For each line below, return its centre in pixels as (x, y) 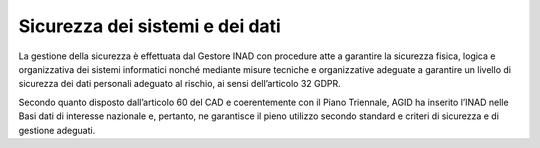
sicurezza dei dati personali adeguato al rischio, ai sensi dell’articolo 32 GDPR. (180, 84)
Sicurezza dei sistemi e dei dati (150, 26)
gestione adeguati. (57, 130)
